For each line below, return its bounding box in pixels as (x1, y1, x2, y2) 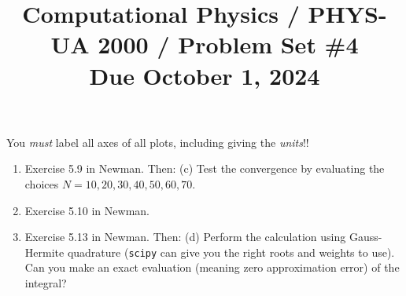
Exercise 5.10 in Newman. (24, 202, 149, 218)
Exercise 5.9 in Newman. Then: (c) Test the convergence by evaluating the (24, 160, 385, 177)
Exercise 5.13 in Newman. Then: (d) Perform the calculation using (24, 228, 346, 245)
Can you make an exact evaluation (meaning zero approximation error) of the (24, 259, 400, 276)
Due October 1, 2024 (89, 59, 320, 91)
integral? (24, 274, 67, 291)
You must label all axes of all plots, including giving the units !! (6, 133, 309, 150)
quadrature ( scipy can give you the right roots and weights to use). (67, 243, 395, 260)
